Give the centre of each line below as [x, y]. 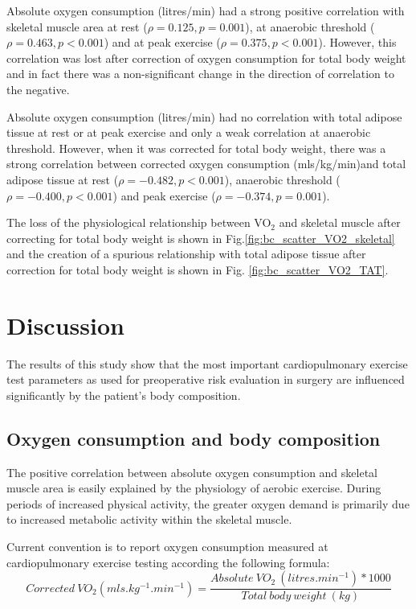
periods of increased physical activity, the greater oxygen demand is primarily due [208, 503]
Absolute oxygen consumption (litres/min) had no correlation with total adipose [204, 116]
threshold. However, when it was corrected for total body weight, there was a [196, 148]
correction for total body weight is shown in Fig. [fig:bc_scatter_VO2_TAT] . [198, 269]
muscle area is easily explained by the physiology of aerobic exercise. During [194, 488]
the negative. [38, 89]
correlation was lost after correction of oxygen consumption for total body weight [206, 58]
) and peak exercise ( [164, 195]
